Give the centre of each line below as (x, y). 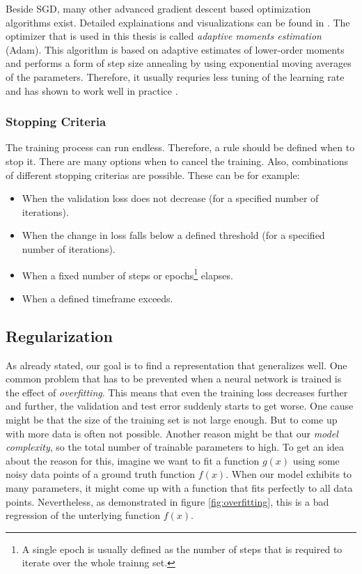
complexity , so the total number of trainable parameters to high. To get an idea (175, 447)
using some (316, 460)
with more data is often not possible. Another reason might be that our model (172, 433)
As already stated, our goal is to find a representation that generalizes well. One (176, 365)
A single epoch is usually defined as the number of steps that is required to (182, 549)
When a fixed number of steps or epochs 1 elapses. (127, 274)
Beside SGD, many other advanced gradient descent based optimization (158, 8)
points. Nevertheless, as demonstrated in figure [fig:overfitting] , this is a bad (167, 501)
